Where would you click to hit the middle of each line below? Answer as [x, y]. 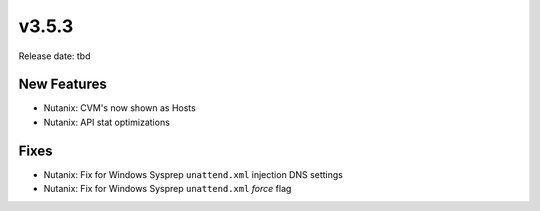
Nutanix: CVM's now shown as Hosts [120, 108]
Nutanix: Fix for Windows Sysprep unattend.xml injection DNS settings [193, 174]
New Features [62, 84]
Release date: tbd [54, 56]
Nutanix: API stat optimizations [106, 122]
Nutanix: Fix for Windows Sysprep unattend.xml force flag [167, 189]
